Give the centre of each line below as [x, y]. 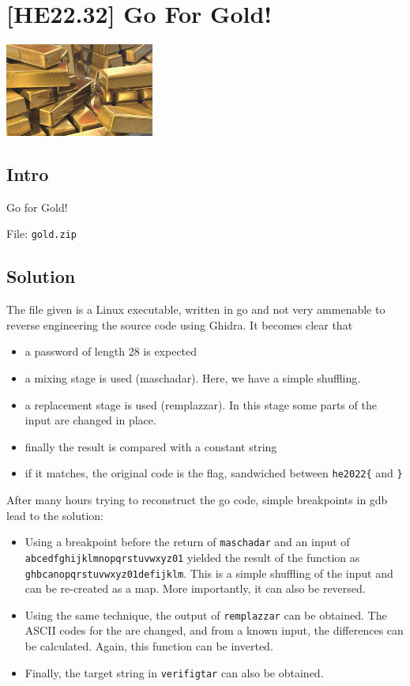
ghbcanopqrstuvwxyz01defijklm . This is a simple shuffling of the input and [209, 573]
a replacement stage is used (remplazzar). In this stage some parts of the [201, 404]
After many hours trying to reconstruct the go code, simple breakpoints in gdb [197, 500]
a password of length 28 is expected [111, 351]
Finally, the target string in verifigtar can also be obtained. [174, 672]
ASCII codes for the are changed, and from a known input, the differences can [214, 630]
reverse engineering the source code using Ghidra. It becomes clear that [180, 324]
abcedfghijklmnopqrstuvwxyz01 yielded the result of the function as [192, 557]
